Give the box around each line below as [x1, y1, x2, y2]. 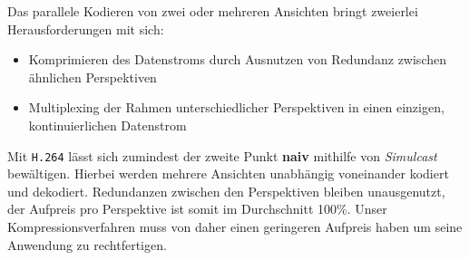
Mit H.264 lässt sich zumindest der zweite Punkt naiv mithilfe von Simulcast [7, 146, 437, 165]
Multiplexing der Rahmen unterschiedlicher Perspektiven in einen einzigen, [28, 98, 445, 117]
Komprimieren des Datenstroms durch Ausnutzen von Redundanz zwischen [28, 50, 446, 69]
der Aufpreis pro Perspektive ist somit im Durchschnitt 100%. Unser [7, 199, 387, 218]
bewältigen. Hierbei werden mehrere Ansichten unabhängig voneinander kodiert [7, 164, 449, 183]
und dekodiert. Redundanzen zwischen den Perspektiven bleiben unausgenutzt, [7, 181, 445, 200]
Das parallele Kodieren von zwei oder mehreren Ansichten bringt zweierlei [7, 2, 418, 20]
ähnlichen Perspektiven [28, 67, 157, 86]
